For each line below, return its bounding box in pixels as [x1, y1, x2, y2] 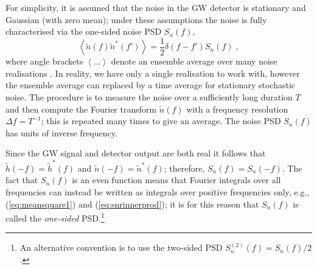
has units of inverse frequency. [5, 126, 117, 139]
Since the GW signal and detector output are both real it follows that [5, 147, 266, 159]
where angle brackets [5, 55, 83, 68]
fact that [5, 173, 38, 186]
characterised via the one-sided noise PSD [5, 25, 162, 38]
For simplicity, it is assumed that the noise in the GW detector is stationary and [5, 1, 306, 13]
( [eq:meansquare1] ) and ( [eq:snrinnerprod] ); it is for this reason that [5, 197, 259, 210]
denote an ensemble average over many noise [111, 55, 277, 68]
